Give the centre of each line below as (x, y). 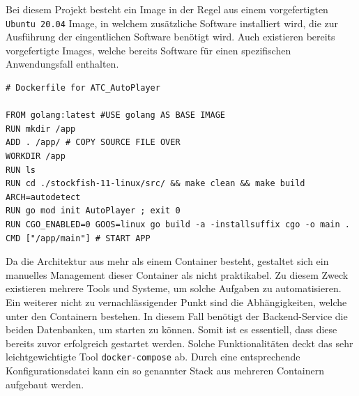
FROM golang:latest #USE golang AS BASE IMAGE (115, 115)
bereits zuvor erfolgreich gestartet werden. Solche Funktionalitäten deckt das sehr (179, 343)
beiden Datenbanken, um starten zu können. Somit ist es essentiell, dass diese (171, 329)
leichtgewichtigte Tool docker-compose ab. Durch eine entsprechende (153, 357)
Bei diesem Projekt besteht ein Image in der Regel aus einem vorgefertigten (167, 9)
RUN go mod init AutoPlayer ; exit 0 (93, 211)
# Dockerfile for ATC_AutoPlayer (83, 88)
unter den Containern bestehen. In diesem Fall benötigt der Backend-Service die (177, 315)
